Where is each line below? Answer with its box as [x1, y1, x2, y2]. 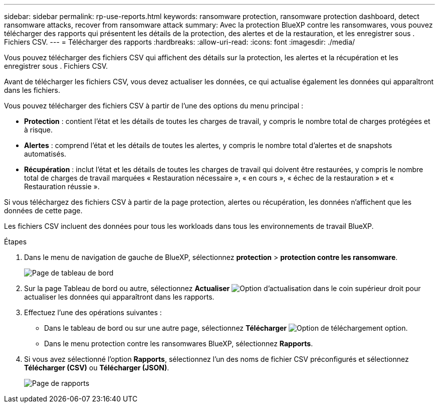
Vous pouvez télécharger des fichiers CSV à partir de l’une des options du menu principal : [4, 101, 304, 110]
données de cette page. [4, 206, 83, 215]
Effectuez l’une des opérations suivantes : [24, 308, 162, 317]
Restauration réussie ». [24, 182, 100, 191]
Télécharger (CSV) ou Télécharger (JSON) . [24, 363, 169, 372]
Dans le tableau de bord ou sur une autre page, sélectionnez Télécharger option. [44, 324, 408, 332]
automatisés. [24, 150, 67, 158]
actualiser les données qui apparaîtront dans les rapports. [24, 293, 214, 301]
